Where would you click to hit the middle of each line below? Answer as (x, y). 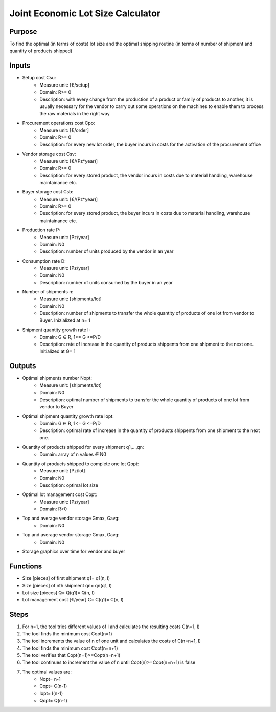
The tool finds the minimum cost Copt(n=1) (67, 634)
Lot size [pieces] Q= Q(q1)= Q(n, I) (59, 592)
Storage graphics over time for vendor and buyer (74, 551)
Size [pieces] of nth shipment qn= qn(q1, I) (67, 586)
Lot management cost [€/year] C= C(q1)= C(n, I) (73, 600)
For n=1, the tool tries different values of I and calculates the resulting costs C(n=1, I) (111, 627)
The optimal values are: (47, 672)
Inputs (20, 66)
